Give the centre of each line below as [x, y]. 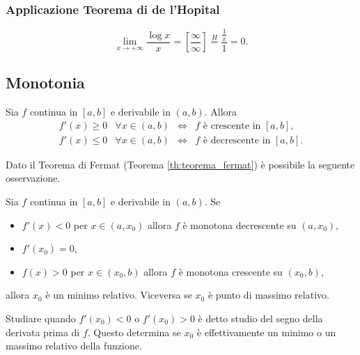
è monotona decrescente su [240, 224]
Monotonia [45, 82]
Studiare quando [41, 318]
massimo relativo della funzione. [74, 346]
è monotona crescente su [230, 271]
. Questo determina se [134, 332]
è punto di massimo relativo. [268, 295]
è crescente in [232, 126]
